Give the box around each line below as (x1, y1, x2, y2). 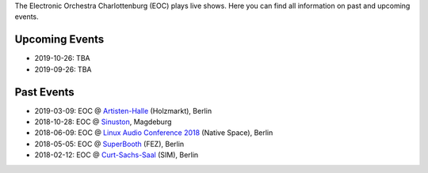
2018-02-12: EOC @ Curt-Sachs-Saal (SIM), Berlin (34, 150, 199, 160)
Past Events (14, 85, 75, 99)
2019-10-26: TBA (34, 54, 90, 63)
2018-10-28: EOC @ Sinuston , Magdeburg (34, 117, 172, 126)
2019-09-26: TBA (34, 64, 92, 74)
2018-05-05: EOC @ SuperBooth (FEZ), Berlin (34, 139, 185, 149)
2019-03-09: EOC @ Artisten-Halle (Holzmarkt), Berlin (34, 106, 212, 115)
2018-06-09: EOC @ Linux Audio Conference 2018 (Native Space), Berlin (34, 128, 273, 137)
